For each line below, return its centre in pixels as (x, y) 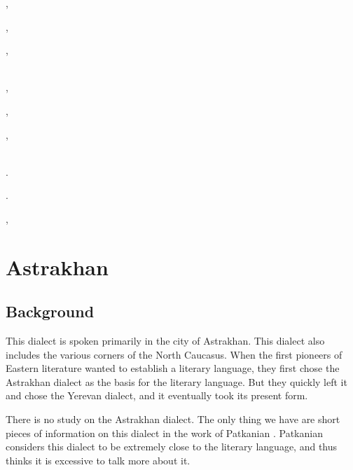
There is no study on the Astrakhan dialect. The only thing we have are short (173, 419)
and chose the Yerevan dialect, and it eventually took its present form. (157, 395)
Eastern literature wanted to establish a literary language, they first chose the (173, 368)
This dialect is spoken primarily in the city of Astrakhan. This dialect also (165, 341)
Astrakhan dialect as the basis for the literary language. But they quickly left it (176, 381)
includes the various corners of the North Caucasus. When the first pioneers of (174, 354)
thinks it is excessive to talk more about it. (98, 460)
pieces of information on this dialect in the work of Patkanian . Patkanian (164, 433)
